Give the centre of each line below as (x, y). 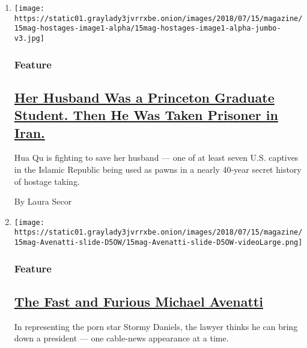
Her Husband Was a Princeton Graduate (144, 97)
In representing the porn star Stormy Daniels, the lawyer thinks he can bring (156, 326)
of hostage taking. (47, 181)
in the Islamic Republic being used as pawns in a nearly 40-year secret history (158, 169)
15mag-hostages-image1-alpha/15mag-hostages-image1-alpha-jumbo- (147, 28)
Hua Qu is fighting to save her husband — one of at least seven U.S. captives (156, 157)
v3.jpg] (29, 38)
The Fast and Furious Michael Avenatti (138, 301)
